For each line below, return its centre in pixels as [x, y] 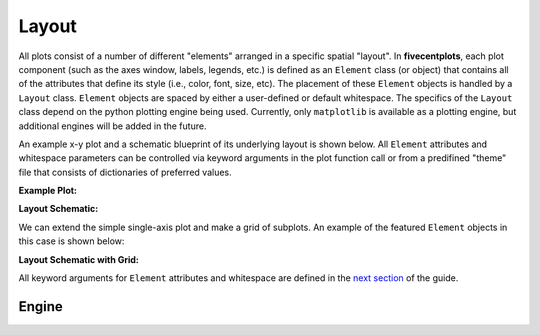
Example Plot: [48, 191]
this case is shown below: [71, 241]
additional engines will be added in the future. [112, 126]
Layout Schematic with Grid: [79, 259]
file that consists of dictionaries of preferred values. [125, 172]
